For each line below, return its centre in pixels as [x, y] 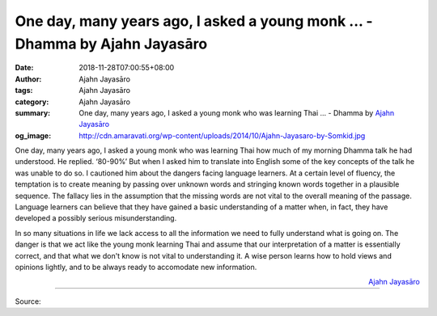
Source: [28, 301]
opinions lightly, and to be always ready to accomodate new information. [136, 267]
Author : [28, 79]
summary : [33, 112]
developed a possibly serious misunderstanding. [96, 218]
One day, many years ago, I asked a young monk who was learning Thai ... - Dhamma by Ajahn [237, 112]
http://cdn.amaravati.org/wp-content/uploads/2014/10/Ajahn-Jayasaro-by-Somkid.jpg [222, 135]
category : [32, 102]
